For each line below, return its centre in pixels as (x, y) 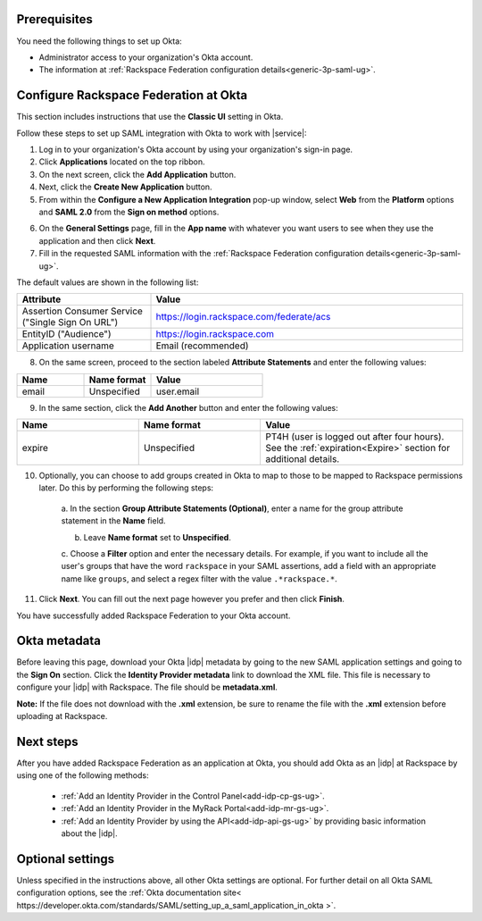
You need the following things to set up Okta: (99, 41)
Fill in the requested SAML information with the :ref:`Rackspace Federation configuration (202, 254)
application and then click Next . (97, 240)
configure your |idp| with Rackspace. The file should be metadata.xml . (147, 687)
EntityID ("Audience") (66, 334)
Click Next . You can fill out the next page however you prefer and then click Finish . (192, 599)
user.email (178, 391)
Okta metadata (59, 641)
